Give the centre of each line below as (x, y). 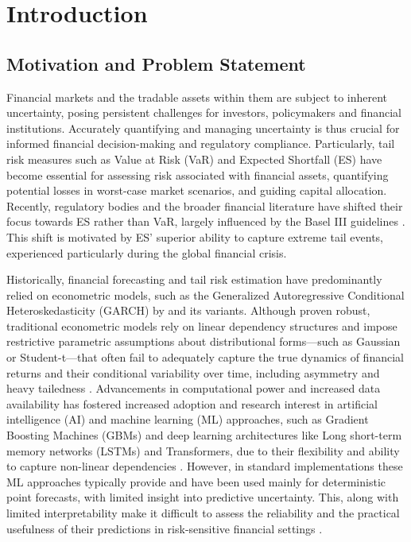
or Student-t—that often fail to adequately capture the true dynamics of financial (205, 357)
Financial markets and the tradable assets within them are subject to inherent (197, 97)
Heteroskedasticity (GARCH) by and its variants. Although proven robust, (188, 310)
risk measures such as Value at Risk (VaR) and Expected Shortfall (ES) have (194, 159)
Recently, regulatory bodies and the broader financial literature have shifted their (205, 205)
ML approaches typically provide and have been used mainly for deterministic (196, 481)
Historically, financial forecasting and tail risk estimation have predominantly (194, 279)
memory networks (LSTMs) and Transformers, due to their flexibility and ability (203, 450)
